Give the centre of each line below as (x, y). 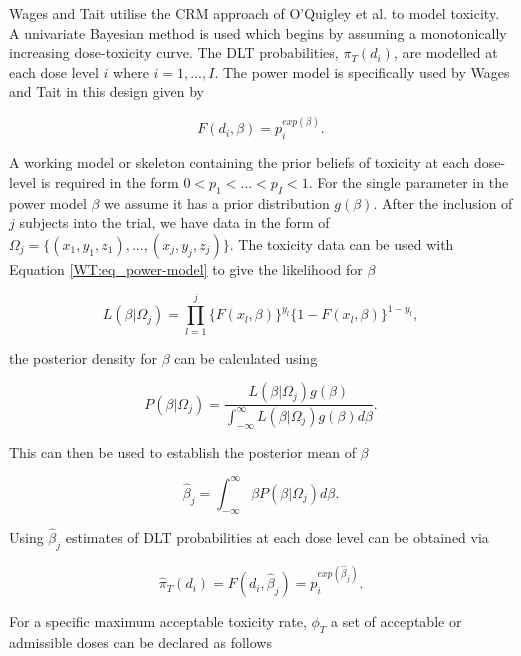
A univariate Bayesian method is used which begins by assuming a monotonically (258, 32)
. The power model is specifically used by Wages (362, 71)
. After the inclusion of (443, 202)
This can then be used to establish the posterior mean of (182, 451)
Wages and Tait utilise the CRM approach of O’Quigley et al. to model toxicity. (254, 13)
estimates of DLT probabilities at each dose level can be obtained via (277, 536)
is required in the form (109, 181)
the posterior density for (83, 357)
